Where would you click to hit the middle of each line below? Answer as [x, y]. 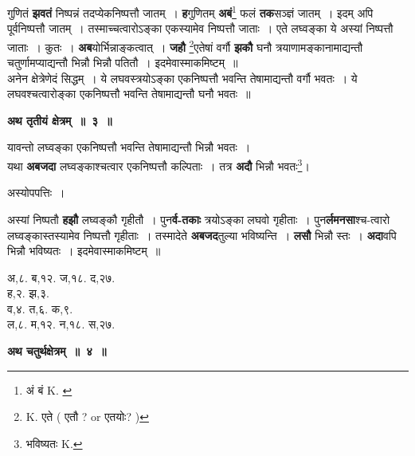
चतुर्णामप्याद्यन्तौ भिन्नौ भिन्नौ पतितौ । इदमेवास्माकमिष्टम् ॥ [123, 63]
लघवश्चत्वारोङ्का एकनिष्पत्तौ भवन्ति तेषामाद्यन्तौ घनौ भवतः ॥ [129, 94]
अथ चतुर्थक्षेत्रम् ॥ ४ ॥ [57, 351]
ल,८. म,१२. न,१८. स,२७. [61, 324]
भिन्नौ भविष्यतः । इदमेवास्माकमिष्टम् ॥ [84, 251]
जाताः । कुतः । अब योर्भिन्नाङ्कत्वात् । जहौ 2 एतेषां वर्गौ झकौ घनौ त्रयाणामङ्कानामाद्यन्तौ [185, 45]
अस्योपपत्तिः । [36, 193]
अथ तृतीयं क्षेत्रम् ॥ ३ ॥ [60, 120]
